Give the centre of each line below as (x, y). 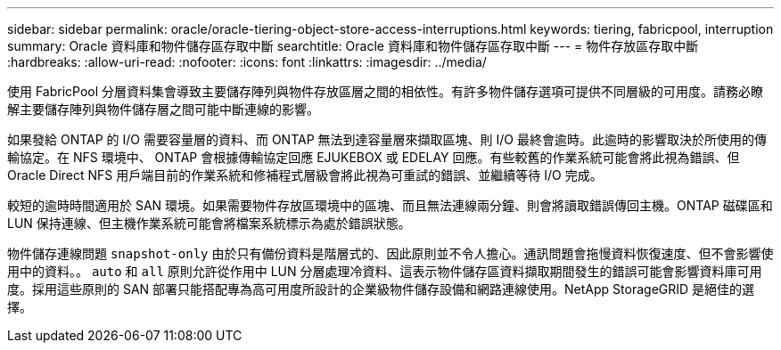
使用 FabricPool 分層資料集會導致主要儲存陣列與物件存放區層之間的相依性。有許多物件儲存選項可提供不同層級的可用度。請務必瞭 (386, 91)
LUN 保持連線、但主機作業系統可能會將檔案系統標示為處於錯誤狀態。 (209, 223)
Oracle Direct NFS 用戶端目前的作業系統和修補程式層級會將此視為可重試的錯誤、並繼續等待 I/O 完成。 (305, 175)
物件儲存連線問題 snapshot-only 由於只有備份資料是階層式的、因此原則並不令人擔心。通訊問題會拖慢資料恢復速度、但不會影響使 (390, 253)
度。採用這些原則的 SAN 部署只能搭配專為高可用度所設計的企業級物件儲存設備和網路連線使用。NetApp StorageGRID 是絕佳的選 (381, 289)
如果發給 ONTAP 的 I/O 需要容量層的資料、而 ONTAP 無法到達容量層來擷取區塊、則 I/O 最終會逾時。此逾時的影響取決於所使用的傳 (387, 139)
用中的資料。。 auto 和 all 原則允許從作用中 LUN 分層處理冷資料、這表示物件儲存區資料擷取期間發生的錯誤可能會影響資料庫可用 (385, 271)
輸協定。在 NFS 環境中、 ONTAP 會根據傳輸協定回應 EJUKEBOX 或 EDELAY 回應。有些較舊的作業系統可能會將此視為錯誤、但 (374, 157)
